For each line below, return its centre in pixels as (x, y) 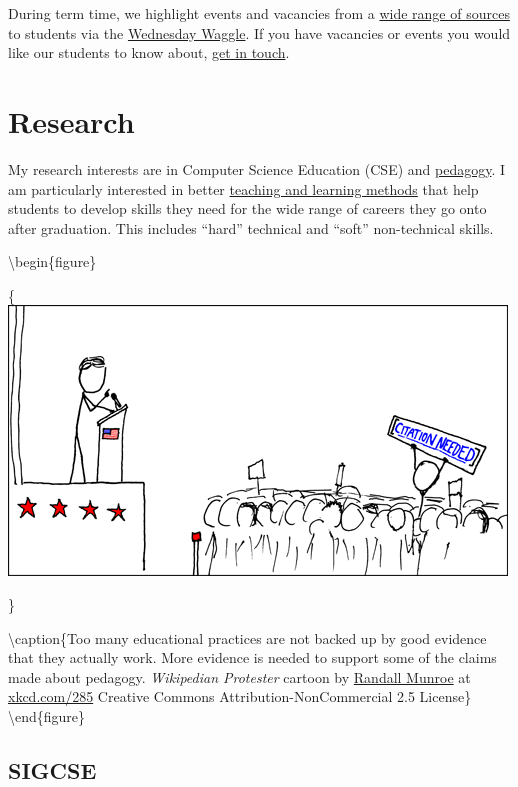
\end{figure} (47, 716)
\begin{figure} (52, 261)
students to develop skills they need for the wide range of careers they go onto (247, 208)
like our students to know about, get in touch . (149, 52)
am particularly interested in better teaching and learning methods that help (243, 188)
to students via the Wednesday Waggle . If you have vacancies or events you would (259, 32)
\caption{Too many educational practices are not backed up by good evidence (247, 637)
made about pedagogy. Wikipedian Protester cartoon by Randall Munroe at (239, 676)
